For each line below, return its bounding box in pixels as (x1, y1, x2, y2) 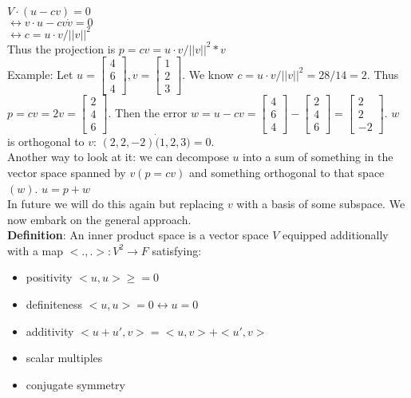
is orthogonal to (7, 132, 85, 149)
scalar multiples (26, 349, 103, 366)
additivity (26, 322, 74, 339)
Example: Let (7, 65, 73, 82)
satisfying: (152, 242, 202, 258)
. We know (182, 65, 234, 82)
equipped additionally (283, 227, 389, 243)
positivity (26, 269, 73, 286)
